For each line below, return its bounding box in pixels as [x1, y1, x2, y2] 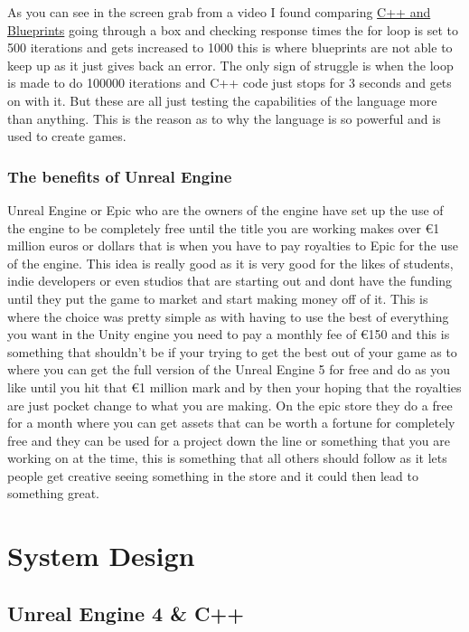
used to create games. [7, 127, 127, 146]
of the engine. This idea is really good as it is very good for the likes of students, [7, 253, 454, 272]
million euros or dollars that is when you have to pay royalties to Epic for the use [7, 236, 458, 255]
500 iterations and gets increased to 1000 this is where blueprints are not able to [7, 38, 453, 57]
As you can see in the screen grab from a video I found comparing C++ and [7, 3, 431, 21]
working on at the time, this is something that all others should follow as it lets [7, 448, 447, 467]
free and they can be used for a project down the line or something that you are [7, 430, 450, 449]
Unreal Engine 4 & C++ [7, 599, 245, 627]
